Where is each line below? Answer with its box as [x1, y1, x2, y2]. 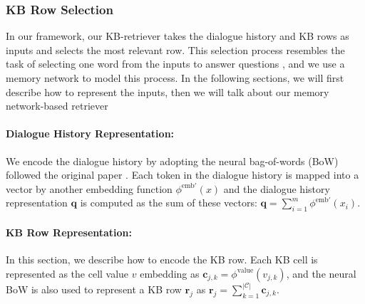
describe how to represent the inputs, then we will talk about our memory [6, 84, 329, 99]
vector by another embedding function [6, 181, 173, 196]
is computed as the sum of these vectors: [80, 195, 257, 210]
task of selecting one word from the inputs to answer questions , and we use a [6, 56, 345, 71]
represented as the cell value [6, 266, 129, 281]
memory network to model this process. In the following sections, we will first [6, 70, 344, 85]
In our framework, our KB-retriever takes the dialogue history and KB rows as [6, 28, 349, 43]
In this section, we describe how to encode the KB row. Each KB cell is [6, 251, 318, 266]
